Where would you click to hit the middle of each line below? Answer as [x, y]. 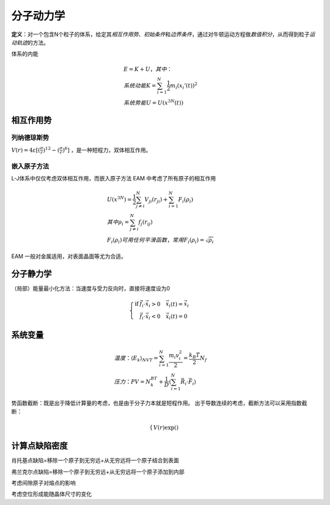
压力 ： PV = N [132, 382]
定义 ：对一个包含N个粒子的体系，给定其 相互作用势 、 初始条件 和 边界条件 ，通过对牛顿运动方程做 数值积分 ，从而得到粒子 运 [163, 34]
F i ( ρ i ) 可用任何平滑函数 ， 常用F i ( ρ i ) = [156, 241]
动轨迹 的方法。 [30, 42]
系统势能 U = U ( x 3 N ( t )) [153, 102]
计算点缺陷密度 [39, 446]
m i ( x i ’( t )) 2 [184, 86]
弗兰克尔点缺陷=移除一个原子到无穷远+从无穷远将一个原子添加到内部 [98, 471]
